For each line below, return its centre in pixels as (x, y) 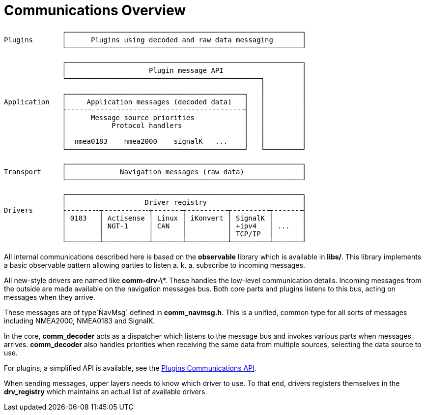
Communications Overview (95, 10)
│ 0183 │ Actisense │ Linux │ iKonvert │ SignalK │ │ (184, 218)
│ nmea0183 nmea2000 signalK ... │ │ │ (184, 141)
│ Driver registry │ (184, 202)
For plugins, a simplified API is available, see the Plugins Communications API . (130, 368)
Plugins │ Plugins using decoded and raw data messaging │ (155, 40)
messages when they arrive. (50, 297)
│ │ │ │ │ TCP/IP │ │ (184, 234)
